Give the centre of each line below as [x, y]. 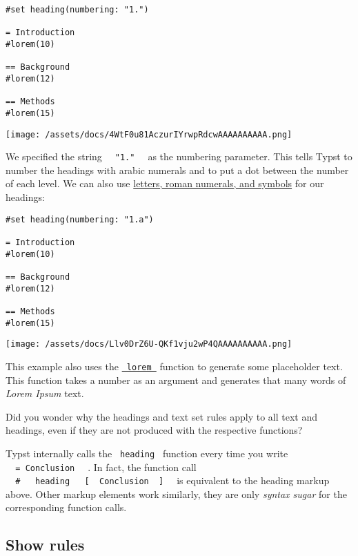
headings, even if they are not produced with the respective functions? [154, 430]
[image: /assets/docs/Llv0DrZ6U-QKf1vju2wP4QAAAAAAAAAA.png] [149, 344]
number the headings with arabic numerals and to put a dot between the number [177, 170]
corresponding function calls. [66, 507]
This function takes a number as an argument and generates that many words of [176, 380]
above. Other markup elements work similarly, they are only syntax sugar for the [176, 493]
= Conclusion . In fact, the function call [106, 467]
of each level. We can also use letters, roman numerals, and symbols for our [165, 183]
